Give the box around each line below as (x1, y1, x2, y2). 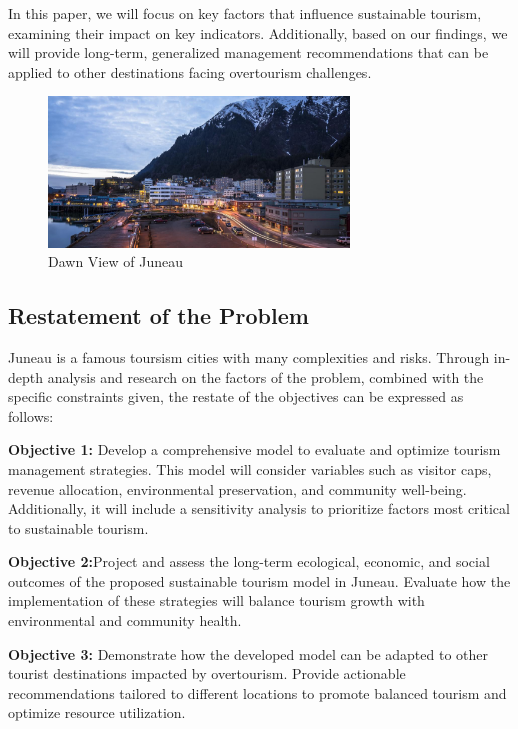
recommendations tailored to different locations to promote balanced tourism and (8, 682, 507, 703)
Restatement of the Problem (8, 300, 309, 331)
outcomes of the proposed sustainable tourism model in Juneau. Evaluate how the (8, 570, 511, 591)
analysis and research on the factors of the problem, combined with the (47, 366, 484, 387)
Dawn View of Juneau (48, 251, 183, 272)
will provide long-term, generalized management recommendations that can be (8, 42, 489, 63)
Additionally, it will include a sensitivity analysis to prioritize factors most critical (8, 498, 510, 519)
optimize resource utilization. (8, 702, 186, 723)
